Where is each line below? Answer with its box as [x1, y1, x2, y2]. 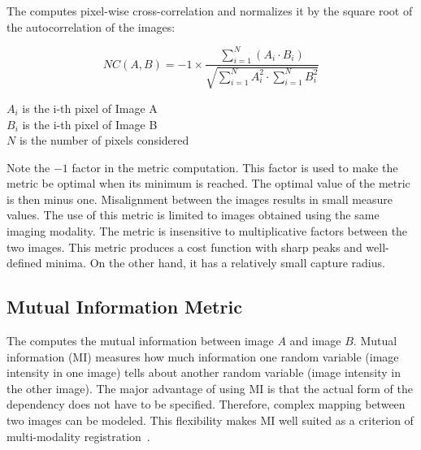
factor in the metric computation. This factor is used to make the [72, 158, 398, 175]
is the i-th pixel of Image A [22, 99, 158, 116]
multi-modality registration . [7, 427, 150, 444]
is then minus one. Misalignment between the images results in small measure [7, 190, 393, 207]
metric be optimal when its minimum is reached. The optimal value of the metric [7, 175, 410, 192]
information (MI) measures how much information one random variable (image [7, 348, 399, 365]
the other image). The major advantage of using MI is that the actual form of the [7, 379, 413, 396]
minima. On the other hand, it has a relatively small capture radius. [46, 254, 385, 271]
